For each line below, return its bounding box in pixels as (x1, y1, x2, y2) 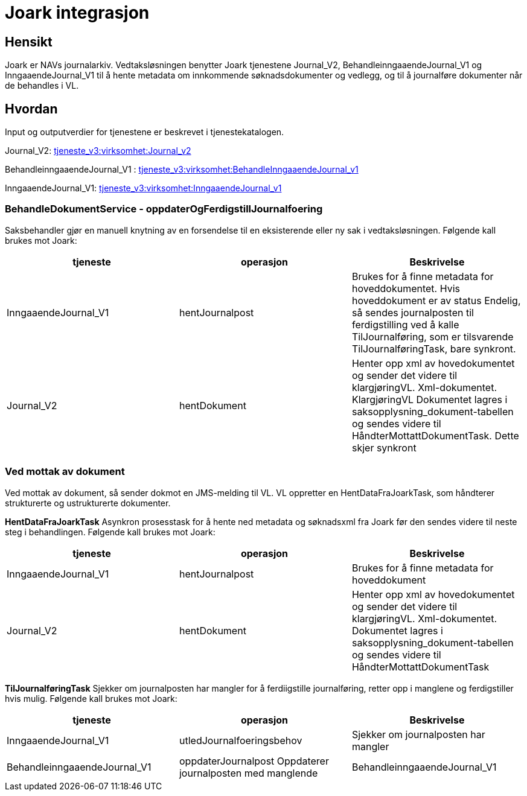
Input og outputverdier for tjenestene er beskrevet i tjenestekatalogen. (5, 127, 284, 138)
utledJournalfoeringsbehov (179, 734, 302, 747)
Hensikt (5, 34, 53, 49)
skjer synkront (351, 441, 417, 454)
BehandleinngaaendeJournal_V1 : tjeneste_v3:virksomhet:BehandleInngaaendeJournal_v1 (5, 164, 359, 175)
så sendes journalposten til (351, 306, 474, 319)
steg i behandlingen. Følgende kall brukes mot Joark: (5, 526, 216, 537)
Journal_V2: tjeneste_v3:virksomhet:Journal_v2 (5, 145, 191, 156)
